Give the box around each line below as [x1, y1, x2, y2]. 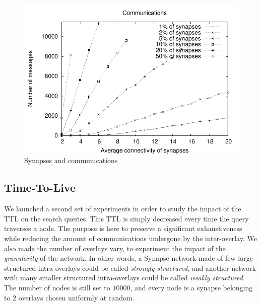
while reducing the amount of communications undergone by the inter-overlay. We [4, 233, 257, 243]
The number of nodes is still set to [4, 282, 110, 292]
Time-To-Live [4, 180, 76, 195]
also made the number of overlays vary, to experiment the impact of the [4, 243, 226, 253]
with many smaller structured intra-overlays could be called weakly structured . [4, 272, 245, 283]
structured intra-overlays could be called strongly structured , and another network [4, 262, 256, 273]
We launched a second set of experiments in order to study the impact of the [4, 203, 241, 214]
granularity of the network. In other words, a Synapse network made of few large [4, 253, 253, 263]
